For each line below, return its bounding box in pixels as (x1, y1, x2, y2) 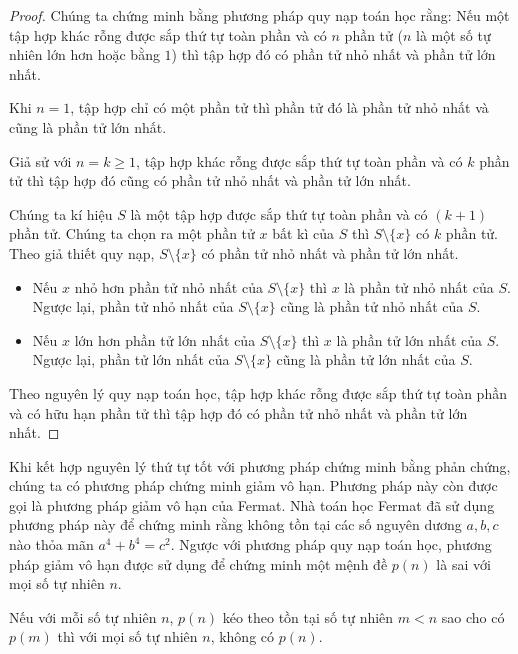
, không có (210, 626, 275, 647)
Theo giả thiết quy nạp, (9, 242, 155, 263)
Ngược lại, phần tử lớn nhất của (32, 349, 230, 370)
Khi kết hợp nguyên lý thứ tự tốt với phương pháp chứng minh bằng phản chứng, (9, 455, 511, 476)
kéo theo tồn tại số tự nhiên (222, 606, 394, 627)
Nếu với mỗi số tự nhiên (9, 606, 157, 627)
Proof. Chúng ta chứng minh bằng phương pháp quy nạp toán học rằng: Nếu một (9, 5, 510, 25)
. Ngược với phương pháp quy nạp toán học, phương (170, 534, 492, 555)
